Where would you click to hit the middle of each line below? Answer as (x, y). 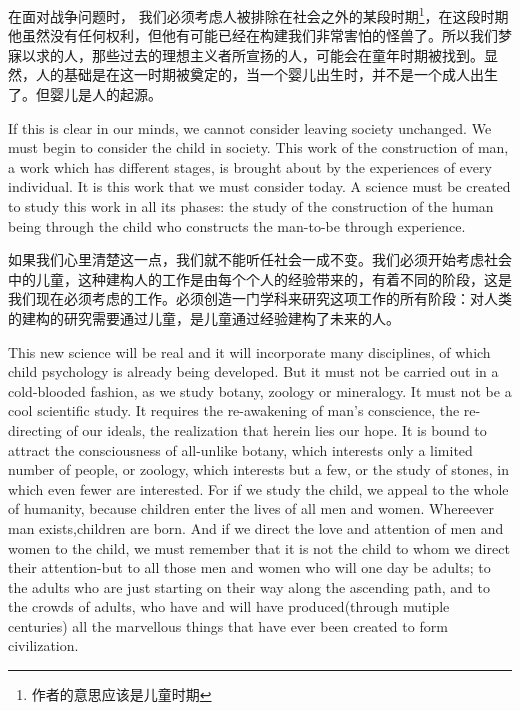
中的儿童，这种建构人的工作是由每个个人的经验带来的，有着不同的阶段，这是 (260, 278)
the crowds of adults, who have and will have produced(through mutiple (229, 606)
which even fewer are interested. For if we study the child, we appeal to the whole (258, 488)
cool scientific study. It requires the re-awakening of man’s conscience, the (234, 410)
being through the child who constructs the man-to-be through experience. (237, 225)
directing (35, 429)
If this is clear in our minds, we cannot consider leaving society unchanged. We (250, 127)
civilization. (43, 645)
